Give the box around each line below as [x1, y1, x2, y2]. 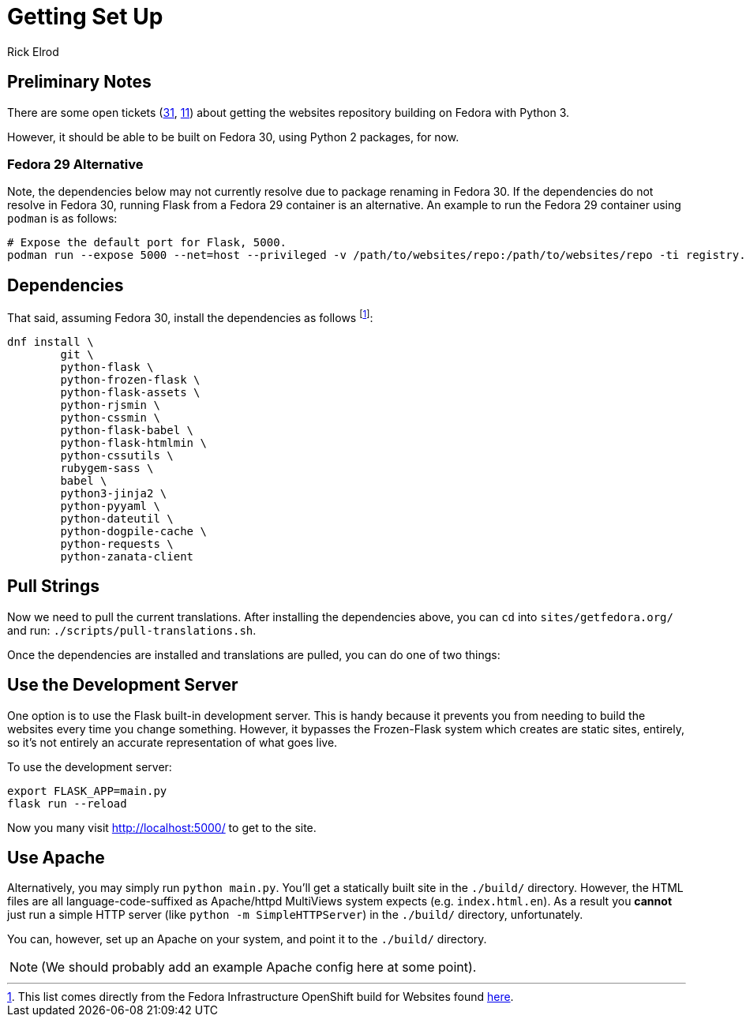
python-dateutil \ [60, 511, 174, 525]
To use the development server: [7, 759, 172, 774]
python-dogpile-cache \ [60, 524, 207, 538]
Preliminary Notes [7, 72, 152, 92]
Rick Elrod [7, 44, 59, 58]
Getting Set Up [7, 3, 163, 30]
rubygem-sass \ [60, 461, 154, 474]
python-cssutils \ [60, 448, 174, 462]
